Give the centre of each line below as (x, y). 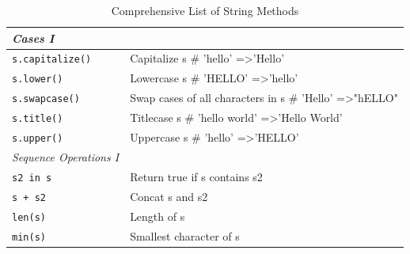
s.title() (38, 119)
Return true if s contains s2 (196, 176)
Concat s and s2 (169, 196)
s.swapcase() (46, 99)
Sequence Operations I (66, 156)
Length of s (158, 216)
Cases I (33, 38)
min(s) (29, 237)
